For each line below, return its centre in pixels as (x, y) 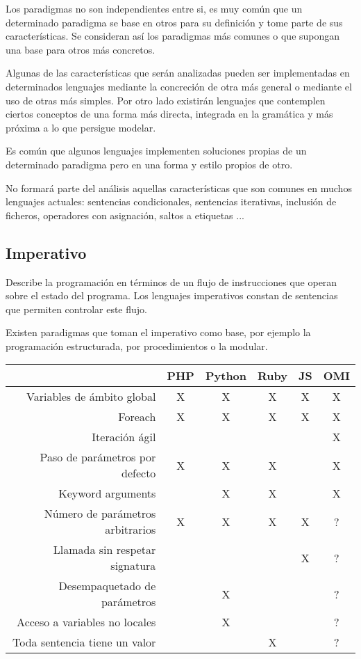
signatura (133, 566)
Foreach (137, 417)
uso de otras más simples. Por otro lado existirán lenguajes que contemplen (166, 100)
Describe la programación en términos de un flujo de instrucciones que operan (171, 281)
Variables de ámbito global (91, 397)
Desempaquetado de (107, 586)
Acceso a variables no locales (86, 622)
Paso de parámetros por (98, 457)
